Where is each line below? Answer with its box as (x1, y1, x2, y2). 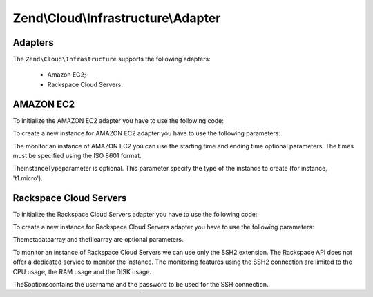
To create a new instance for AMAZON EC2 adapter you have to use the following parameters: (12, 129, 281, 137)
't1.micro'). (12, 173, 43, 182)
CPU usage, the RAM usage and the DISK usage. (12, 267, 152, 276)
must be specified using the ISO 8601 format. (12, 151, 142, 160)
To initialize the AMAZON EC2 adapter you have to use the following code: (12, 116, 224, 124)
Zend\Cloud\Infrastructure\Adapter (12, 10, 221, 26)
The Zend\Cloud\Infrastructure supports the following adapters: (12, 55, 211, 64)
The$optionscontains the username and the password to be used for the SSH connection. (12, 280, 269, 288)
